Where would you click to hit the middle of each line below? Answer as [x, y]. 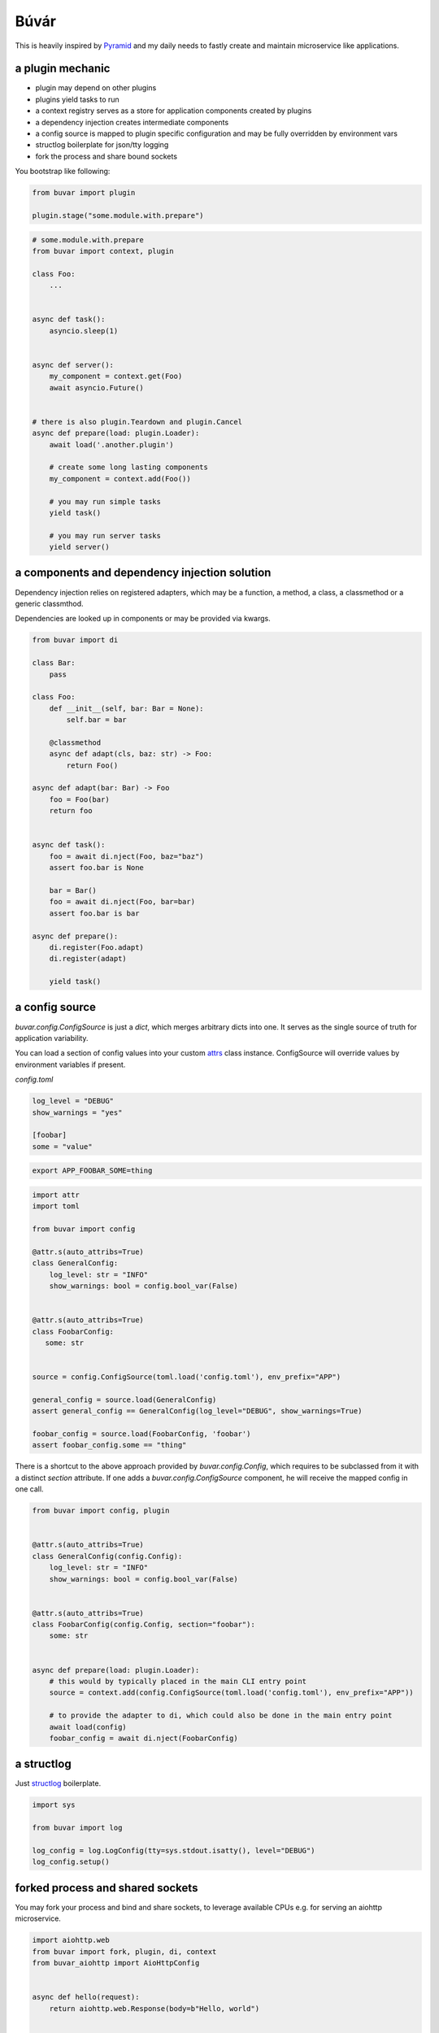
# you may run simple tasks [105, 501]
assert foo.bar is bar [94, 913]
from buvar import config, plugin [101, 1511]
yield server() [79, 547]
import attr [56, 1195]
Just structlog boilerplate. [58, 1783]
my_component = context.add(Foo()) [120, 479]
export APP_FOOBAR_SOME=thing [92, 1171]
